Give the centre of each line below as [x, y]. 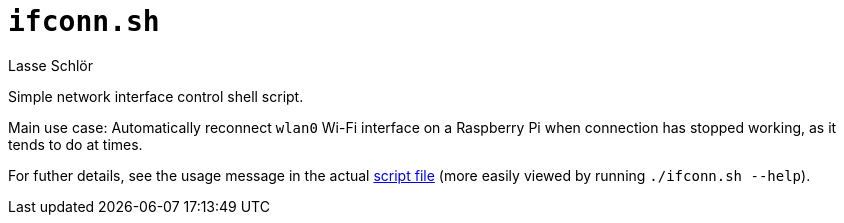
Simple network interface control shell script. [156, 96]
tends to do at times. [75, 144]
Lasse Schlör [50, 65]
